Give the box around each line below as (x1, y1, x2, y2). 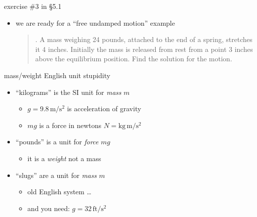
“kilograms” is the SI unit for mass (15, 87, 122, 97)
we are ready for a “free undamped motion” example (15, 17, 175, 28)
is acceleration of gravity (67, 103, 141, 114)
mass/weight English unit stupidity (4, 70, 111, 80)
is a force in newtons (39, 120, 102, 130)
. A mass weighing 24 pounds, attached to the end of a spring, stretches (35, 34, 253, 44)
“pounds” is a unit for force (15, 136, 99, 147)
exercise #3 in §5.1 (4, 1, 62, 11)
